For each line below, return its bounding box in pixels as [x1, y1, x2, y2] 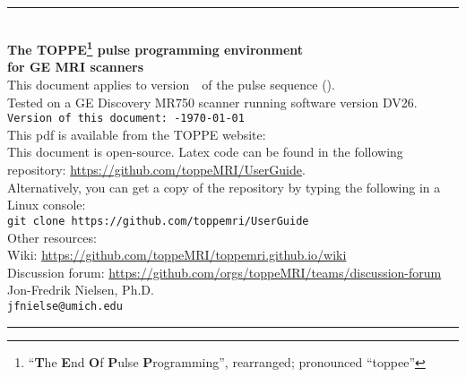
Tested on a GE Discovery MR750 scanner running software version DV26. [7, 92, 418, 111]
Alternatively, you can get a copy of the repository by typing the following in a [7, 177, 441, 196]
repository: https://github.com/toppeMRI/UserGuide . [7, 160, 306, 179]
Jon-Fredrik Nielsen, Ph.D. [7, 280, 154, 299]
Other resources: [7, 227, 97, 246]
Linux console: [7, 195, 86, 214]
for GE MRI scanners [7, 57, 143, 76]
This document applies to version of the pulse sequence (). [7, 75, 335, 94]
